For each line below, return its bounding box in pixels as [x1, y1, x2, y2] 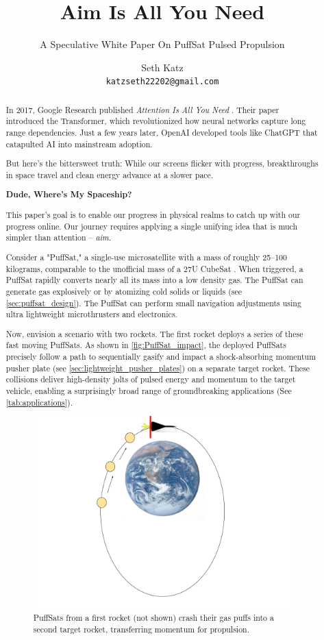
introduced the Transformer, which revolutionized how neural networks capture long [5, 115, 306, 127]
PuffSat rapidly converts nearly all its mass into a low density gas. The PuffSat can [5, 274, 303, 286]
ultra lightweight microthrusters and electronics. [5, 308, 177, 320]
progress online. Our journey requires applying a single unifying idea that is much [5, 220, 298, 232]
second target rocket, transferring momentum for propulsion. [33, 623, 250, 635]
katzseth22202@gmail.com [105, 77, 219, 87]
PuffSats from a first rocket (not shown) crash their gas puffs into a [33, 612, 274, 624]
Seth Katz [141, 60, 184, 74]
